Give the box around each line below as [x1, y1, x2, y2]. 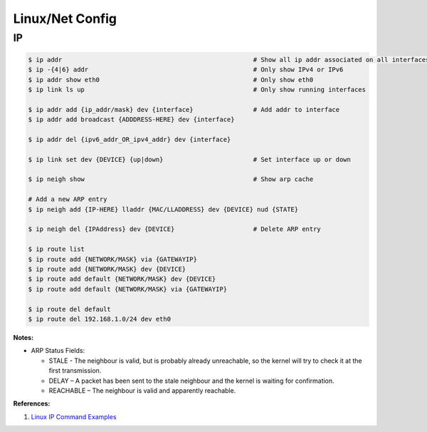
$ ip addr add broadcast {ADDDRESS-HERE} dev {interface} [28, 115, 235, 124]
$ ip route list [28, 245, 85, 253]
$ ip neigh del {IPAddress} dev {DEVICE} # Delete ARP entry [28, 225, 322, 233]
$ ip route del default [28, 305, 112, 313]
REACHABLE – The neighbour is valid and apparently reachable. [48, 386, 236, 395]
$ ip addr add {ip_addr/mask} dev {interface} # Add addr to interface [28, 106, 340, 113]
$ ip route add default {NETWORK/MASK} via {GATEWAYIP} [28, 285, 228, 293]
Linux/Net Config [13, 11, 117, 26]
